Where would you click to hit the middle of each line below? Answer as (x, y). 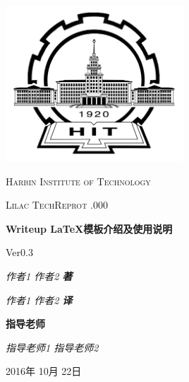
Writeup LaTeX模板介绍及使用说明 (89, 228)
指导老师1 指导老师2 (52, 347)
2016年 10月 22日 (44, 371)
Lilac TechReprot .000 (57, 205)
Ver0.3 (19, 252)
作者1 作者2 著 (39, 276)
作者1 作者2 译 (39, 300)
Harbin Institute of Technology (78, 181)
